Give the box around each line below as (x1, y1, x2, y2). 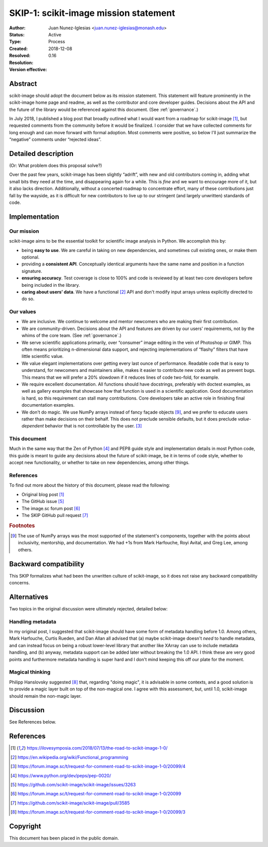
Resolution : (9, 60, 34, 66)
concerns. (9, 580, 30, 586)
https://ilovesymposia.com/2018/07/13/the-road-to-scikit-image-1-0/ (26, 745, 168, 751)
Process (48, 39, 66, 45)
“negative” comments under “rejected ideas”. (9, 137, 102, 143)
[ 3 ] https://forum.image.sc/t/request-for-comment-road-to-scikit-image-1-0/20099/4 (10, 763, 186, 769)
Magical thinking (9, 669, 51, 676)
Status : (9, 31, 25, 37)
